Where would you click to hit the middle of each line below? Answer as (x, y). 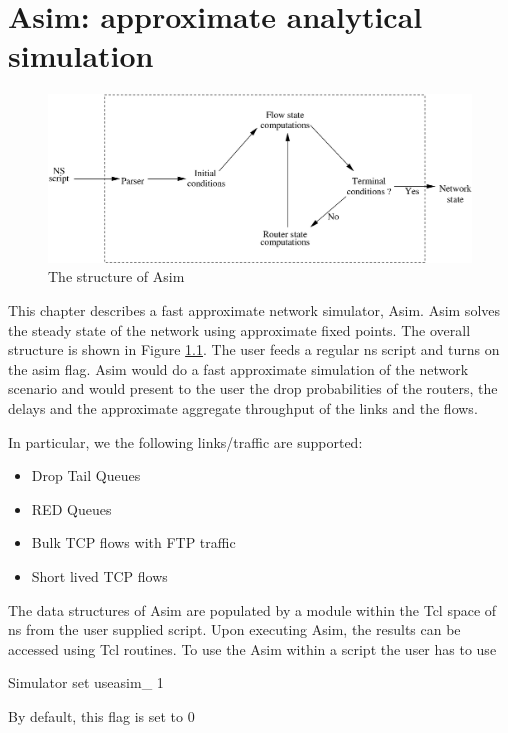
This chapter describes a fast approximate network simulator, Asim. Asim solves (254, 310)
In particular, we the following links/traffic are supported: (185, 441)
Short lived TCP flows (99, 575)
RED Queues (71, 508)
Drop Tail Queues (86, 475)
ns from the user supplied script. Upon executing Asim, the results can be (234, 629)
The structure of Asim (116, 276)
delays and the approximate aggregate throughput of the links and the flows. (243, 407)
